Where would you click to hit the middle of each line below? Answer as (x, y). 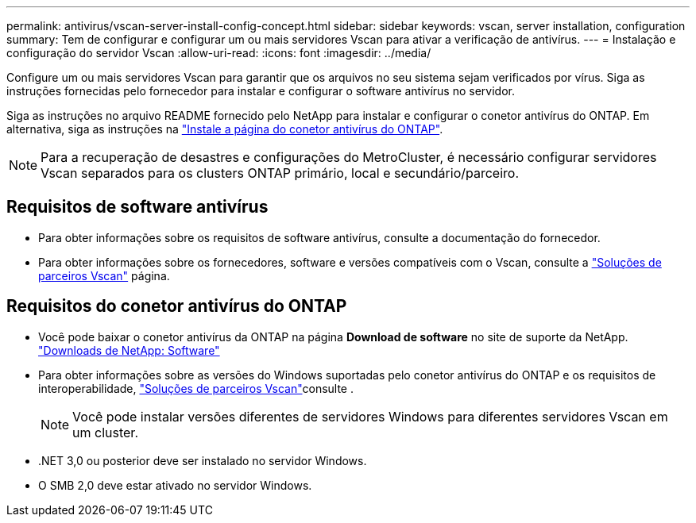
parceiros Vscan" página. (104, 275)
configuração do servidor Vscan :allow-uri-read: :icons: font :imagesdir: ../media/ (219, 53)
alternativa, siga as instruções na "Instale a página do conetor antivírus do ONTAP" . (225, 129)
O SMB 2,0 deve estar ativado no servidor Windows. (175, 485)
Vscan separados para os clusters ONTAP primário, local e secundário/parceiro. (280, 173)
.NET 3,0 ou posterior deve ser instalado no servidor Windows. (203, 460)
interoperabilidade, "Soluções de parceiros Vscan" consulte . (196, 388)
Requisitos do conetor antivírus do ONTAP (177, 306)
